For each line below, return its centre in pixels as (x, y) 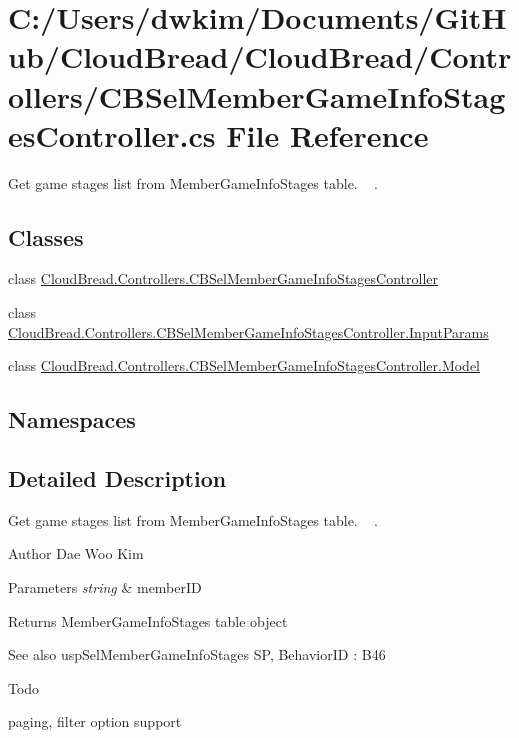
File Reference (327, 134)
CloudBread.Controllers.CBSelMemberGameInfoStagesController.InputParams (248, 331)
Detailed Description (117, 478)
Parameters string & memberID (105, 587)
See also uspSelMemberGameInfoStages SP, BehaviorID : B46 (197, 654)
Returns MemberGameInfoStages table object (148, 620)
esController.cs (112, 134)
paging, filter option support (95, 721)
